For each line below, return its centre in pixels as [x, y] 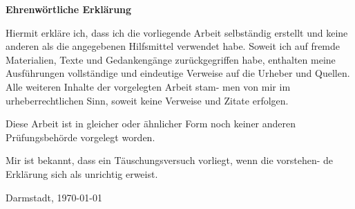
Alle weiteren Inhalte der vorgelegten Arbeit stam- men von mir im [148, 86]
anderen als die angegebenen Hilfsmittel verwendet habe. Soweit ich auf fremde [173, 46]
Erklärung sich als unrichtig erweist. [82, 173]
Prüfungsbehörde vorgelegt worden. [80, 137]
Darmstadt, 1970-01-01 [54, 197]
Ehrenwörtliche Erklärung [69, 9]
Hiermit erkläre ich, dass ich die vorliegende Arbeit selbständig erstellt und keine [177, 32]
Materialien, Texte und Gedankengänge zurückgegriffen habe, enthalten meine [171, 59]
